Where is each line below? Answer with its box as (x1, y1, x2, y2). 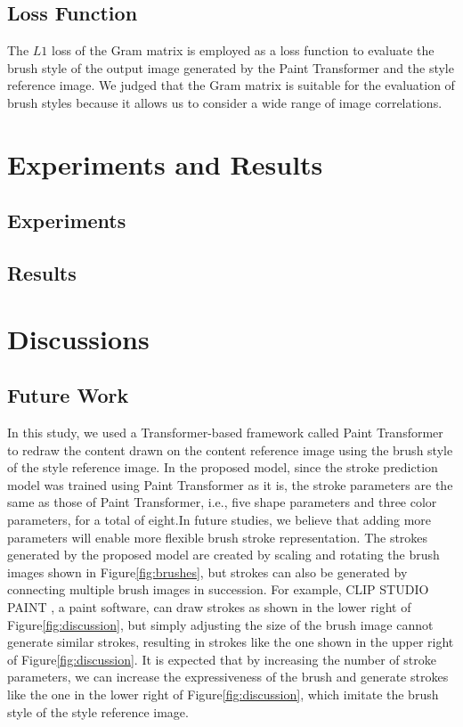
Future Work (7, 381, 129, 409)
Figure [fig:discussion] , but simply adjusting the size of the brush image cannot (7, 615, 434, 633)
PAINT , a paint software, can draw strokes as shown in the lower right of (7, 598, 411, 617)
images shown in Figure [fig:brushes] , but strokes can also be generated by (7, 562, 408, 581)
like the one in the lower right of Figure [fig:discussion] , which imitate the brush (7, 685, 439, 703)
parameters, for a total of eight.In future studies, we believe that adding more (7, 511, 432, 529)
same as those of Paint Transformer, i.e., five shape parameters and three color (7, 493, 437, 511)
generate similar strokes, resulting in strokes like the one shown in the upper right (7, 633, 454, 651)
